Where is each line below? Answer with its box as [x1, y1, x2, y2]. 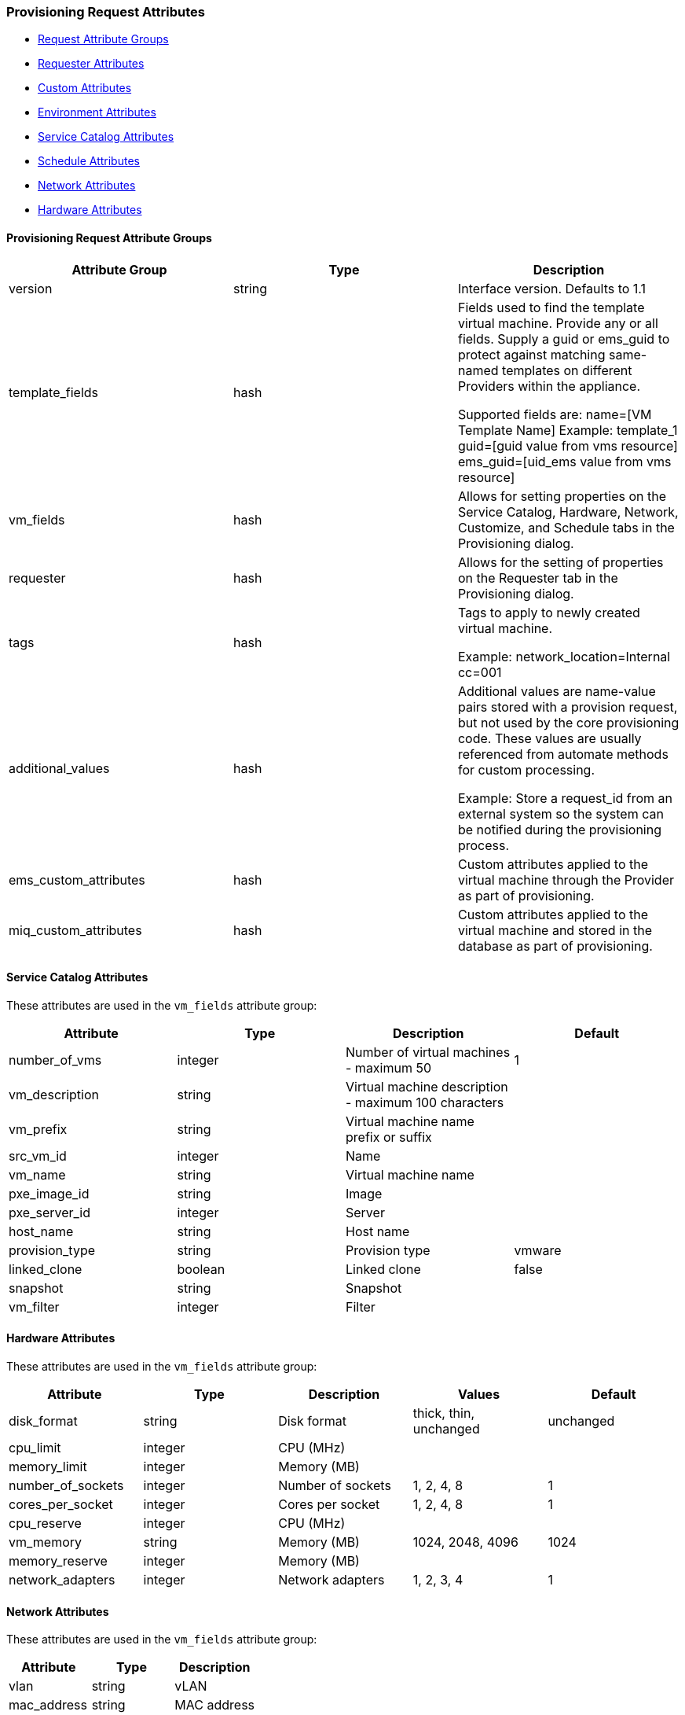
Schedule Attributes [38, 154, 140, 168]
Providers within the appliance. [457, 377, 641, 394]
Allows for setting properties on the [457, 488, 667, 504]
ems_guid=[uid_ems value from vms [457, 453, 672, 469]
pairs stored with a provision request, [457, 698, 678, 715]
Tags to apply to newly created [457, 604, 640, 620]
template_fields [9, 384, 99, 400]
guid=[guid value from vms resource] [457, 437, 678, 454]
